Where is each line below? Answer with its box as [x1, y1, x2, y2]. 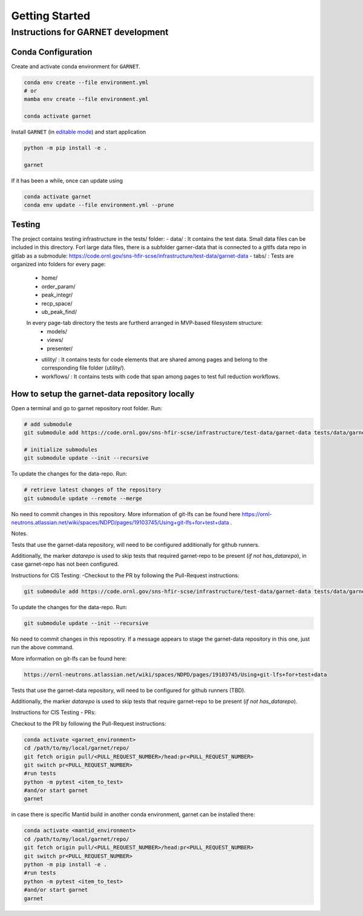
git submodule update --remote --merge [24, 495, 142, 502]
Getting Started [11, 9, 91, 22]
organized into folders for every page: [11, 261, 106, 268]
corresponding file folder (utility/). [41, 364, 126, 371]
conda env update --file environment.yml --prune [24, 201, 174, 209]
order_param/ [41, 283, 76, 290]
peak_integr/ [41, 291, 73, 299]
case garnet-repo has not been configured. [11, 560, 119, 568]
